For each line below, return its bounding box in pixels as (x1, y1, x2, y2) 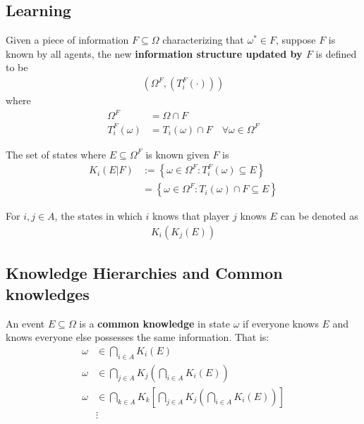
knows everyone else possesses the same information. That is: (6, 330, 269, 344)
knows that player (152, 208, 230, 223)
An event (6, 316, 45, 330)
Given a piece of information (6, 32, 129, 47)
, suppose (275, 32, 316, 47)
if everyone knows (243, 316, 319, 330)
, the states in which (54, 208, 142, 223)
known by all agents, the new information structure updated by (6, 46, 303, 61)
